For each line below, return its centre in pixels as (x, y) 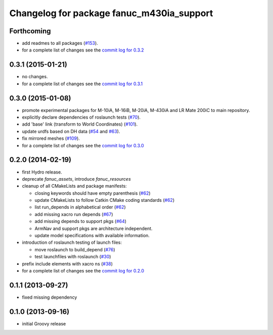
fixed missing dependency (50, 297)
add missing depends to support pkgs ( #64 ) (80, 221)
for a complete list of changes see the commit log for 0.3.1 (82, 84)
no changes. (35, 77)
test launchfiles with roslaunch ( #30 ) (73, 257)
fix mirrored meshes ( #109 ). (51, 138)
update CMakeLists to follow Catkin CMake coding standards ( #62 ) (104, 200)
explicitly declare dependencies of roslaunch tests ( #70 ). (81, 117)
